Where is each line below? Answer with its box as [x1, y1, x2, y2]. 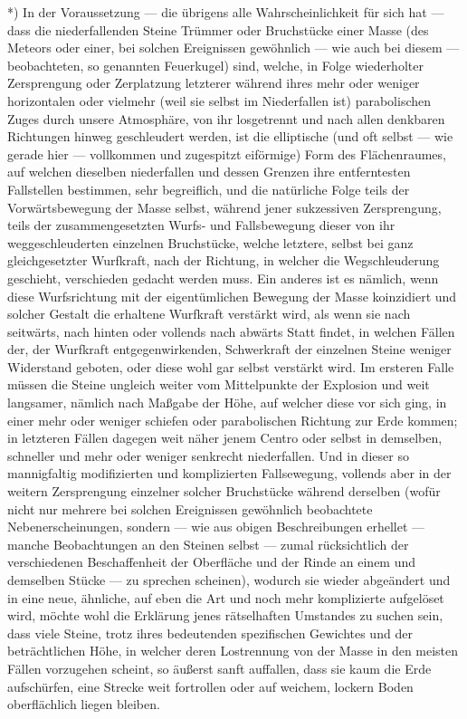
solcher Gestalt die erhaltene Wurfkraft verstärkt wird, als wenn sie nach [7, 304, 411, 323]
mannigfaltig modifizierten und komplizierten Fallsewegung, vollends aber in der [7, 464, 452, 483]
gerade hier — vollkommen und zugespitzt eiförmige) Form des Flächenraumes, [7, 144, 446, 163]
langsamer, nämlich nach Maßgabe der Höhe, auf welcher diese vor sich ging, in [7, 393, 447, 412]
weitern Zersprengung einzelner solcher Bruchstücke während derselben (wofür [7, 482, 441, 501]
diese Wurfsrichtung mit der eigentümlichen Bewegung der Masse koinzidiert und [7, 286, 457, 305]
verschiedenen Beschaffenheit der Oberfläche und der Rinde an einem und [7, 552, 416, 571]
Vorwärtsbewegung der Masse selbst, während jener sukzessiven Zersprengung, [7, 197, 442, 216]
